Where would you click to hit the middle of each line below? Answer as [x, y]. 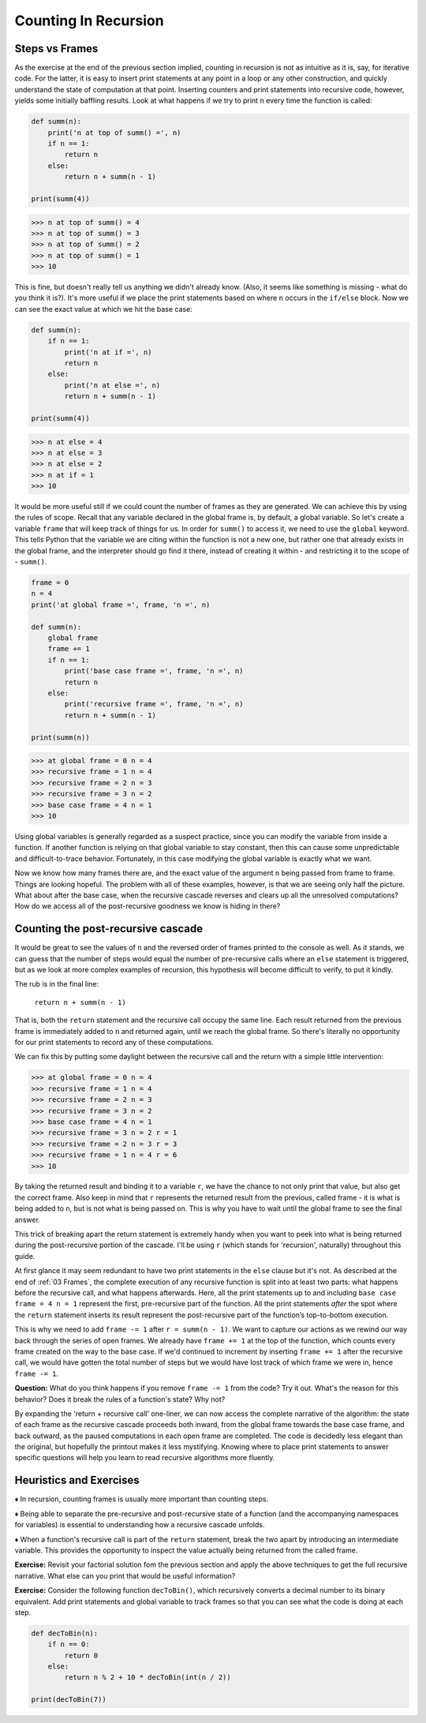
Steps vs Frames [56, 49]
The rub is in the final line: [57, 984]
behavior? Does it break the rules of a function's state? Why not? [120, 1399]
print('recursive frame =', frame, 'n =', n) [154, 704]
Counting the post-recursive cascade [109, 929]
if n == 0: [69, 1644]
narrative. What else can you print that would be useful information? [125, 1575]
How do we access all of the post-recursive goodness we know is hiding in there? [148, 906]
